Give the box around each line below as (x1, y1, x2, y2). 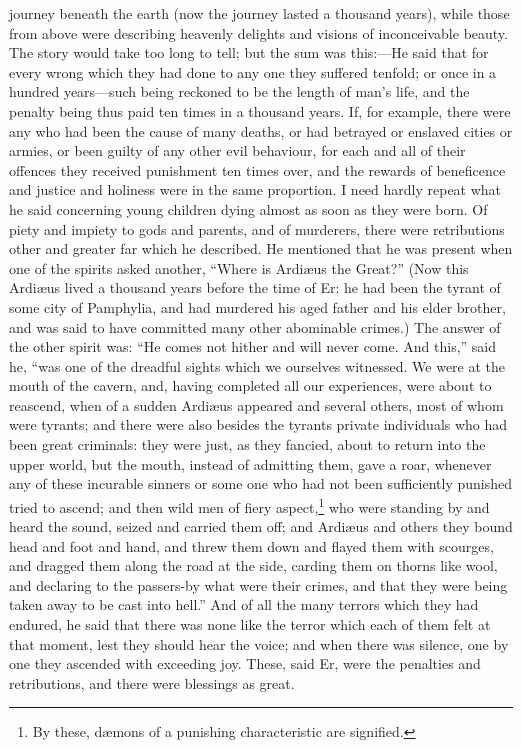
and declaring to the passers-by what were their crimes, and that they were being (9, 574, 508, 595)
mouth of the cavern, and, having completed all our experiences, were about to (9, 375, 492, 396)
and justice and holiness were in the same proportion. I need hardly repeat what (9, 179, 502, 200)
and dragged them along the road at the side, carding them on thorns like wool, (9, 555, 498, 576)
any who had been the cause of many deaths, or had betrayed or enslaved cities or (9, 120, 513, 141)
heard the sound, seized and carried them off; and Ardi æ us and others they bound (9, 516, 513, 537)
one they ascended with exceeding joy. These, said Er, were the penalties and (9, 653, 481, 674)
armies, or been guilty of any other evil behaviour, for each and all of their (9, 140, 466, 161)
